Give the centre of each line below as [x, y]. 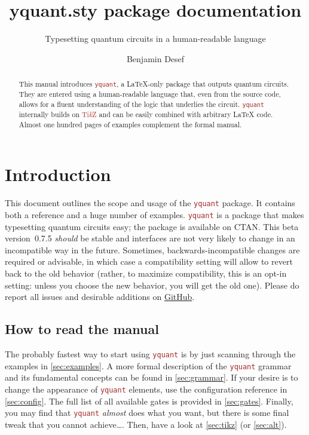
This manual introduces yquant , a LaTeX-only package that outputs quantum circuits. [154, 84]
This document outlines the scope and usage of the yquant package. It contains [150, 203]
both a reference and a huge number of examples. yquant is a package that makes [154, 214]
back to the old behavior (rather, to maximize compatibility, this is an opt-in [146, 273]
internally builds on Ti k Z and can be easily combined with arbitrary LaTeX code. [146, 114]
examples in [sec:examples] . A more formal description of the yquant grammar [148, 365]
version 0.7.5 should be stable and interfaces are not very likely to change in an [150, 238]
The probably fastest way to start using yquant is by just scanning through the [150, 353]
